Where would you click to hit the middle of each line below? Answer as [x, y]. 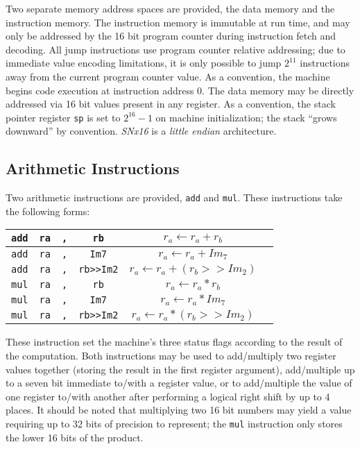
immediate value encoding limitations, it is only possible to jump [144, 63]
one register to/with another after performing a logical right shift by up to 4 [168, 396]
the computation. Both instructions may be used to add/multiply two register [171, 356]
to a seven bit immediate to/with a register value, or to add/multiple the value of [179, 383]
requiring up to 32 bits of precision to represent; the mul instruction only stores [174, 424]
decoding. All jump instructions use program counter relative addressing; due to [175, 49]
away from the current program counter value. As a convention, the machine [168, 76]
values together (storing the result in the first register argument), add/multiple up [180, 369]
